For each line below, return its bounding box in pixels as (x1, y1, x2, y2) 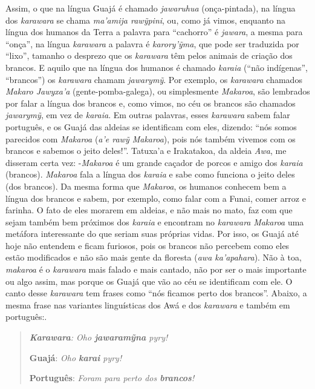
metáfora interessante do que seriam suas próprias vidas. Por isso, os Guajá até (5, 227, 299, 240)
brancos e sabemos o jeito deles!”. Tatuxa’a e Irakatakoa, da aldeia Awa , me (5, 144, 287, 157)
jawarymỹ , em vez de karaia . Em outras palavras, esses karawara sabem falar (5, 108, 290, 121)
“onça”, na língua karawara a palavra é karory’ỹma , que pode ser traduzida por (5, 37, 299, 50)
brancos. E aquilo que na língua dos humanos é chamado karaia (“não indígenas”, (5, 61, 308, 73)
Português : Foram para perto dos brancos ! (29, 371, 195, 384)
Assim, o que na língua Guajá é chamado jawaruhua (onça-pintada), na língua (5, 2, 296, 14)
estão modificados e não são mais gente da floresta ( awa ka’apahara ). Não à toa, (5, 251, 302, 264)
